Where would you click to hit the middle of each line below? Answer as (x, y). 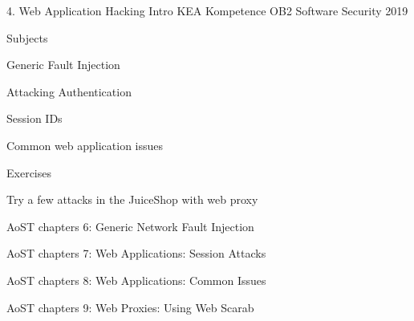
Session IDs (34, 118)
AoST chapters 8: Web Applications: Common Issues (136, 280)
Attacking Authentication (69, 91)
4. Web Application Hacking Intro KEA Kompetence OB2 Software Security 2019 (207, 10)
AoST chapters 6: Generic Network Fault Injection (130, 226)
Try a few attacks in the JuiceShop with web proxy (132, 199)
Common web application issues (85, 145)
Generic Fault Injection (63, 65)
